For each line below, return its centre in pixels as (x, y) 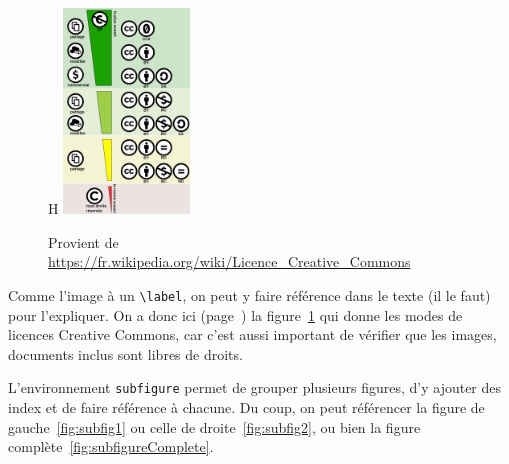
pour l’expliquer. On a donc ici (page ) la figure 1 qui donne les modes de (235, 314)
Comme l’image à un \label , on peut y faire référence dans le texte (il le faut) (249, 294)
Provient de (83, 241)
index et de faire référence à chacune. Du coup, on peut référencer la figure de (246, 406)
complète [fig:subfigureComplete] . (111, 446)
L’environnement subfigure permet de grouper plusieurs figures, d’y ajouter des (255, 387)
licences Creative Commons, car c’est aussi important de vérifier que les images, (252, 334)
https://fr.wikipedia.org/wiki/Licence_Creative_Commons (229, 261)
